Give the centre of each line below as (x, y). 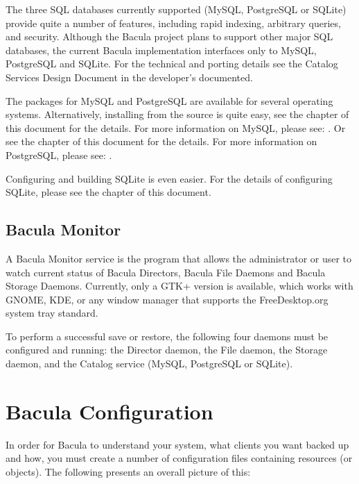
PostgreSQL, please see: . (59, 155)
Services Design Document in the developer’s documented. (129, 77)
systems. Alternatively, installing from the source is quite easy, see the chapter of (177, 114)
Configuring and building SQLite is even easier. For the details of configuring (169, 178)
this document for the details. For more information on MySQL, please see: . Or (176, 127)
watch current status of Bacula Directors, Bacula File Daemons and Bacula (166, 272)
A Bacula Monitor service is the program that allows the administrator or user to (179, 258)
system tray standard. (52, 313)
